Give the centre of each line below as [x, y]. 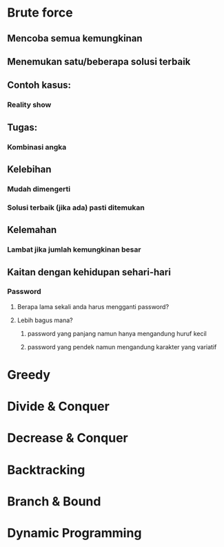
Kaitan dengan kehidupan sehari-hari [89, 272]
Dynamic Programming [74, 533]
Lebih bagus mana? [45, 320]
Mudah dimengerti [39, 189]
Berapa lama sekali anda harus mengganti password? [93, 306]
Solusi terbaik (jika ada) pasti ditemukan [76, 207]
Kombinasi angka [37, 147]
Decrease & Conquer [68, 438]
